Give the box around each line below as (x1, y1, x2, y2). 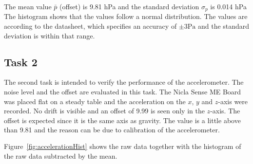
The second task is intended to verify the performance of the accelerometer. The (4, 77, 244, 87)
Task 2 (4, 54, 38, 69)
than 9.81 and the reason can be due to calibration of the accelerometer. (4, 125, 220, 135)
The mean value (4, 1, 52, 11)
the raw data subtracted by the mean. (4, 150, 117, 161)
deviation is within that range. (4, 30, 95, 40)
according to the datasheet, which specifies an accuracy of (4, 21, 177, 31)
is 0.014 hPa (210, 1, 247, 11)
